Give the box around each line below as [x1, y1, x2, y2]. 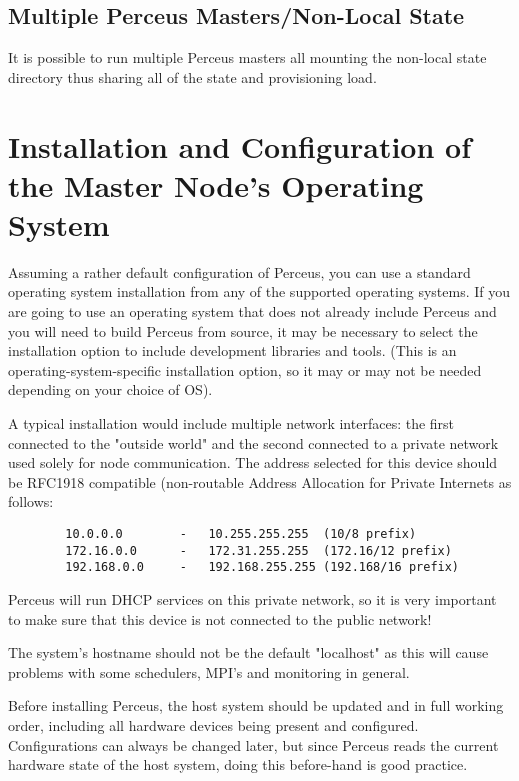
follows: [8, 491, 54, 512]
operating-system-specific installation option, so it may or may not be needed [8, 359, 482, 380]
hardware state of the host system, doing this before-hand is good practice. [8, 754, 468, 775]
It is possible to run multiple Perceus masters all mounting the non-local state [8, 47, 487, 68]
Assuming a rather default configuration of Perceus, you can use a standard [8, 261, 471, 282]
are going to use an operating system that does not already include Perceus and [8, 301, 497, 322]
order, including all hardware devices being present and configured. [8, 714, 419, 735]
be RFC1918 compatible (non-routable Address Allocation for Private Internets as [8, 471, 512, 492]
